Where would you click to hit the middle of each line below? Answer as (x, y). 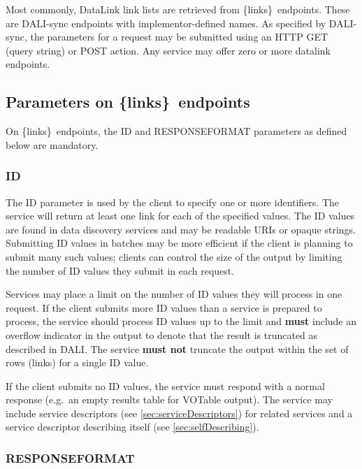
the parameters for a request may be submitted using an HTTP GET (179, 37)
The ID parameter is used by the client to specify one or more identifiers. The (173, 202)
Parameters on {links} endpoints (128, 102)
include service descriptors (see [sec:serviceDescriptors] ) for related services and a (179, 413)
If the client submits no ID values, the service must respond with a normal (165, 385)
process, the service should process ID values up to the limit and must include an (181, 321)
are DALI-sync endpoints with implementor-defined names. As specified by (166, 23)
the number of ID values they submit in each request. (120, 270)
